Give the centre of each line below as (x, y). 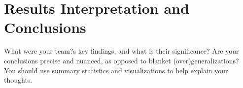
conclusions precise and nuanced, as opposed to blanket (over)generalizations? (121, 60)
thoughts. (18, 80)
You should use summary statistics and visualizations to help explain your (116, 70)
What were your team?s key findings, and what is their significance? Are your (121, 51)
